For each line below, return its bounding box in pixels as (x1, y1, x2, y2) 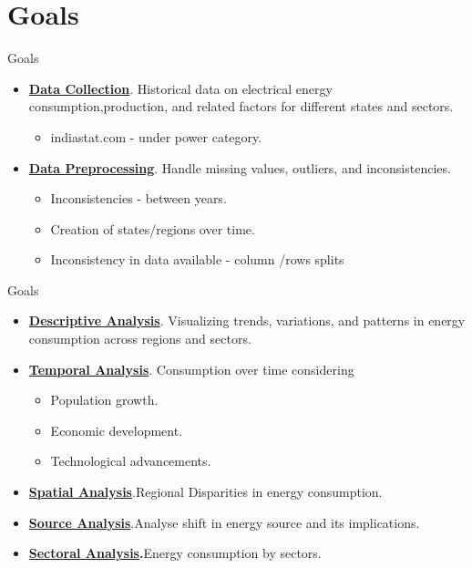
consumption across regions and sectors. (28, 329, 251, 348)
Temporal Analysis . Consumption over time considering (28, 359, 354, 378)
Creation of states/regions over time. (50, 219, 255, 238)
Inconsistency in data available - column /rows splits (50, 250, 344, 269)
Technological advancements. (50, 451, 211, 470)
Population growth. (50, 390, 159, 409)
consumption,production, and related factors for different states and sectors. (28, 97, 454, 116)
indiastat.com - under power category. (50, 127, 262, 146)
